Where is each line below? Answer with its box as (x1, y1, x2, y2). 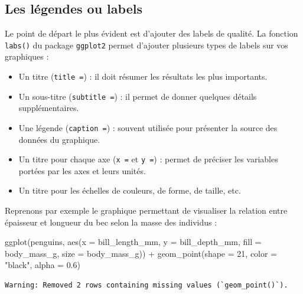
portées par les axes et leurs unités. (18, 164, 146, 177)
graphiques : (5, 50, 49, 63)
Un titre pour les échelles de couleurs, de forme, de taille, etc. (18, 184, 241, 197)
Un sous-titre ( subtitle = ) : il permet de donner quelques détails (18, 90, 257, 102)
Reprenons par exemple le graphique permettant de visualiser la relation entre (5, 204, 288, 217)
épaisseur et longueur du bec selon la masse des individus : (5, 215, 217, 228)
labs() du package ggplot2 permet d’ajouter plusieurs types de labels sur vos (5, 38, 288, 51)
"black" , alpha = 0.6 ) (5, 259, 80, 271)
